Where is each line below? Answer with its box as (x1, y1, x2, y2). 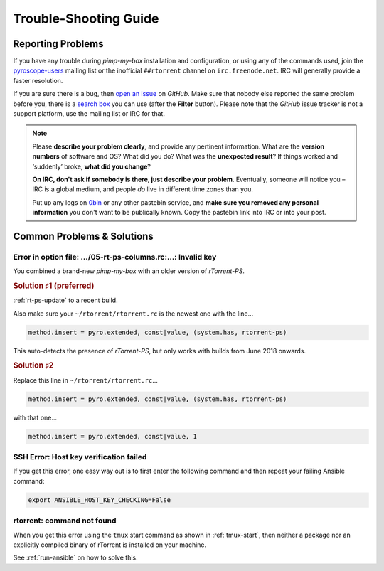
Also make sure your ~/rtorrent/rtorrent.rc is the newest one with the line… (13, 309, 254, 318)
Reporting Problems (13, 38, 104, 50)
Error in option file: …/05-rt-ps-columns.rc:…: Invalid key (13, 252, 217, 262)
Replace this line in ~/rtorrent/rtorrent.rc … (13, 375, 158, 384)
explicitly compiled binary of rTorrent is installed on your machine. (13, 540, 207, 549)
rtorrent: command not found (13, 516, 117, 525)
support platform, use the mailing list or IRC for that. (13, 110, 165, 118)
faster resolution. (13, 76, 63, 85)
